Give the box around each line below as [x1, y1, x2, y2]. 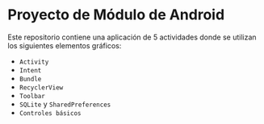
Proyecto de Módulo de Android [7, 6, 225, 24]
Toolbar [19, 92, 45, 100]
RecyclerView [19, 83, 64, 92]
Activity [19, 58, 49, 66]
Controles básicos [19, 109, 82, 118]
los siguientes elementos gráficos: [7, 40, 122, 50]
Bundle [19, 75, 42, 83]
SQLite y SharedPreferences [19, 99, 111, 109]
